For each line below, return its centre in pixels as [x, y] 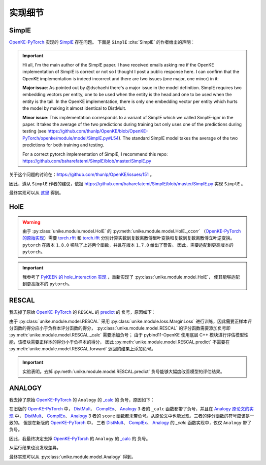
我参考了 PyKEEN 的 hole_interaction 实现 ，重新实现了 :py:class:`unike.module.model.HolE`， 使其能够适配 [131, 277]
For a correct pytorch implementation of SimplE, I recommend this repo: [95, 154]
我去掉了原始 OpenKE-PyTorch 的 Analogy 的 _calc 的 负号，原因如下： [82, 399]
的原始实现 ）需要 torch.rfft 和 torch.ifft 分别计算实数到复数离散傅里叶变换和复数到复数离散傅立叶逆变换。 [129, 238]
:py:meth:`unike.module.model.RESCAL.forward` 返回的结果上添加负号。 [83, 349]
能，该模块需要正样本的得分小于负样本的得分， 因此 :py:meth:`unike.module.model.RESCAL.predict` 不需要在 [119, 342]
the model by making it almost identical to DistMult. [74, 108]
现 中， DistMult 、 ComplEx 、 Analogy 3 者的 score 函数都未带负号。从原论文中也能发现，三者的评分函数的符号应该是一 [132, 416]
